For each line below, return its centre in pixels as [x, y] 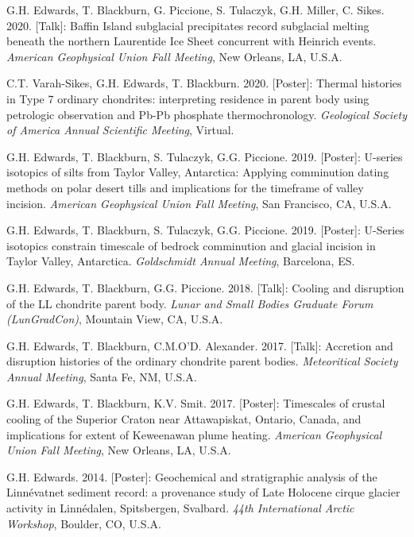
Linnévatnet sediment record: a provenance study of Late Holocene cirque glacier [203, 492]
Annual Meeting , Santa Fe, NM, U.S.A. [102, 376]
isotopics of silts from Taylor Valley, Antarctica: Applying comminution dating [198, 172]
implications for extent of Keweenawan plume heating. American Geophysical [194, 434]
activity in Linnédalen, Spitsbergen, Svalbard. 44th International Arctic [180, 508]
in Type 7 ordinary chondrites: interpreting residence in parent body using [188, 98]
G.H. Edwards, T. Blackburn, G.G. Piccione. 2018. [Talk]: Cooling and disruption [205, 287]
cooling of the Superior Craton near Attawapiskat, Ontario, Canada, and [184, 419]
